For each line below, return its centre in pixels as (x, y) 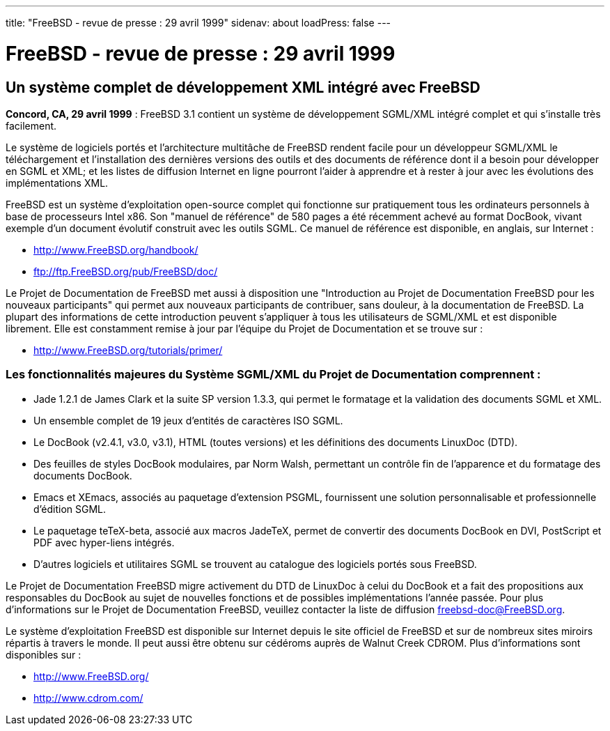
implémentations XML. (57, 183)
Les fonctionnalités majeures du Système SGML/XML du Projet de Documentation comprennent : (273, 375)
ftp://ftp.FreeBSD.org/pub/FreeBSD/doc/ (126, 271)
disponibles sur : (44, 654)
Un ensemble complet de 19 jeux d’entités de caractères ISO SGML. (188, 420)
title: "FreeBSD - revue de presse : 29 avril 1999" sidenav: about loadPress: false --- (198, 23)
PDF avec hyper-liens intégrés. (104, 542)
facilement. (31, 125)
